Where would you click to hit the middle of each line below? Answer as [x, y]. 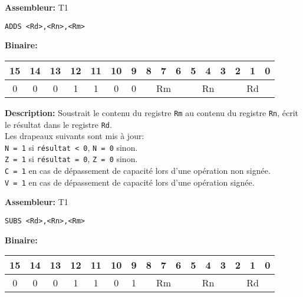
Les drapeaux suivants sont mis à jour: [75, 136]
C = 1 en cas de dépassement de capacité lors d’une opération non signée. [138, 171]
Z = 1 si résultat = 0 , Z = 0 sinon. [71, 159]
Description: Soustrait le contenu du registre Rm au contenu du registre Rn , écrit [152, 112]
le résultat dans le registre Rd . [58, 124]
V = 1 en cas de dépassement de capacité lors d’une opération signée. [130, 182]
